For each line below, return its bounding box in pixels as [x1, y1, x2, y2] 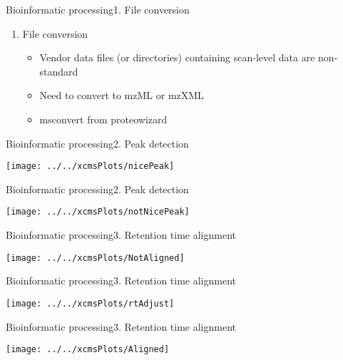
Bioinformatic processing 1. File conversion [6, 2, 190, 16]
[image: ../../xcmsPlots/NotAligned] [6, 252, 185, 263]
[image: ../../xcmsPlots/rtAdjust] [6, 298, 175, 309]
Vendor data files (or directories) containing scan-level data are [39, 50, 315, 65]
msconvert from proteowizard [39, 111, 168, 126]
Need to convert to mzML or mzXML [39, 88, 204, 103]
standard [39, 63, 78, 78]
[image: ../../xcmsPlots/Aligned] [6, 344, 170, 355]
